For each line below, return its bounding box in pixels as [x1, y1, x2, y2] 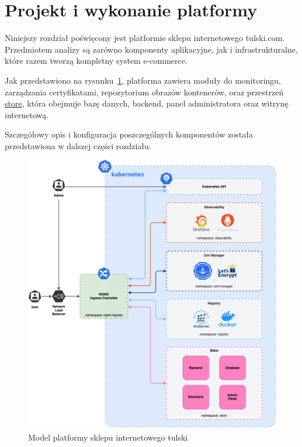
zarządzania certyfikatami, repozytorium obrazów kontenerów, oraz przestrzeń [5, 85, 284, 98]
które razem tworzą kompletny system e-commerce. [5, 54, 188, 67]
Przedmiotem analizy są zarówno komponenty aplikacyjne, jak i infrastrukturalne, [5, 43, 298, 55]
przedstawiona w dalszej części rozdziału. [5, 139, 151, 152]
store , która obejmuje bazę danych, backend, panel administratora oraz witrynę [5, 97, 289, 109]
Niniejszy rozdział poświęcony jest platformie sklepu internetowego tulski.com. [5, 32, 285, 44]
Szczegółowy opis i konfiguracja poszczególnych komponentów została [5, 128, 253, 140]
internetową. [5, 108, 49, 121]
